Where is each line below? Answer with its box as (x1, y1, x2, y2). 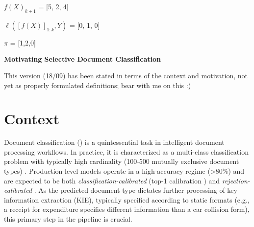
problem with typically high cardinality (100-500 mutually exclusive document (4, 156, 239, 166)
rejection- (222, 175, 250, 185)
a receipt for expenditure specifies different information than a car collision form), (4, 204, 250, 214)
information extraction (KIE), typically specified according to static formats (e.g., (4, 194, 250, 204)
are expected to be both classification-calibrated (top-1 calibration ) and (4, 175, 220, 185)
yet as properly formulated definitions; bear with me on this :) (4, 80, 191, 90)
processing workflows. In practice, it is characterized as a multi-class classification (4, 146, 249, 157)
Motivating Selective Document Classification (4, 54, 161, 64)
